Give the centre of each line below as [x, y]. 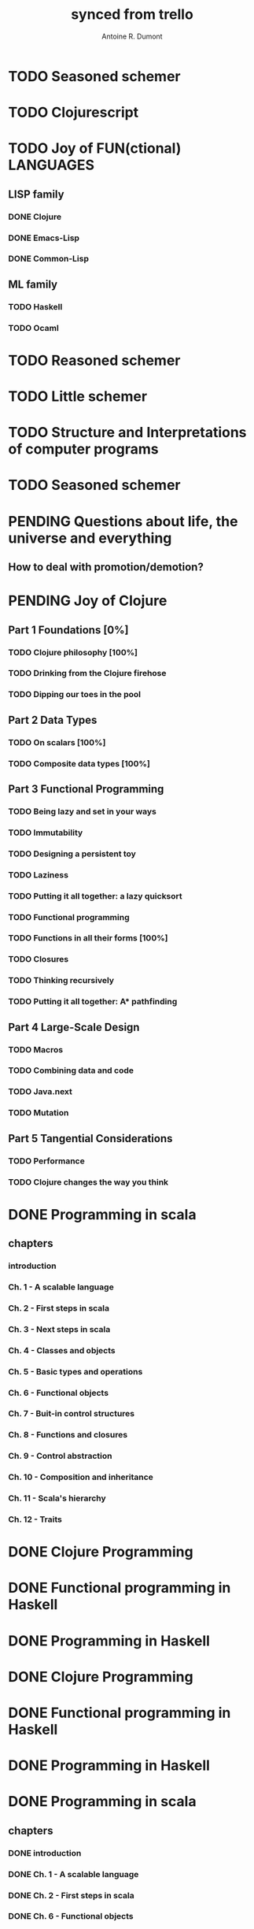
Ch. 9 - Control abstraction [60, 1456]
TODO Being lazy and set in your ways [83, 811]
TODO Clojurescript [74, 113]
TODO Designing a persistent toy [72, 854]
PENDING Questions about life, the [123, 521]
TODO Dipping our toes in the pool [75, 695]
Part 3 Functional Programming [86, 789]
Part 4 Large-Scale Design [74, 1027]
